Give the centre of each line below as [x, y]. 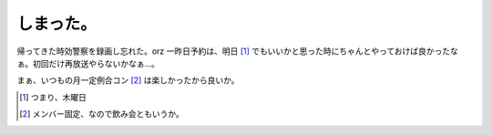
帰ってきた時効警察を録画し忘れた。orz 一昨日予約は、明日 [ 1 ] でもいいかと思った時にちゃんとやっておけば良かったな [238, 51]
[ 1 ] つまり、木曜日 [53, 97]
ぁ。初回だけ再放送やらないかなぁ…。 [88, 63]
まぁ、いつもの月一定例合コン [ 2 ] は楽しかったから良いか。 [128, 80]
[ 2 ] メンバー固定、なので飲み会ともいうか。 [102, 114]
